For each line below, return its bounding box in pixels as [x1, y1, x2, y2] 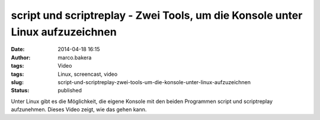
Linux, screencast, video [57, 71, 118, 78]
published [57, 87, 82, 94]
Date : [11, 46, 25, 53]
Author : [11, 54, 31, 61]
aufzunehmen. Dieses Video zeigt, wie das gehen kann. [11, 106, 147, 113]
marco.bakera [57, 54, 92, 61]
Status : [11, 87, 30, 94]
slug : [11, 78, 24, 85]
